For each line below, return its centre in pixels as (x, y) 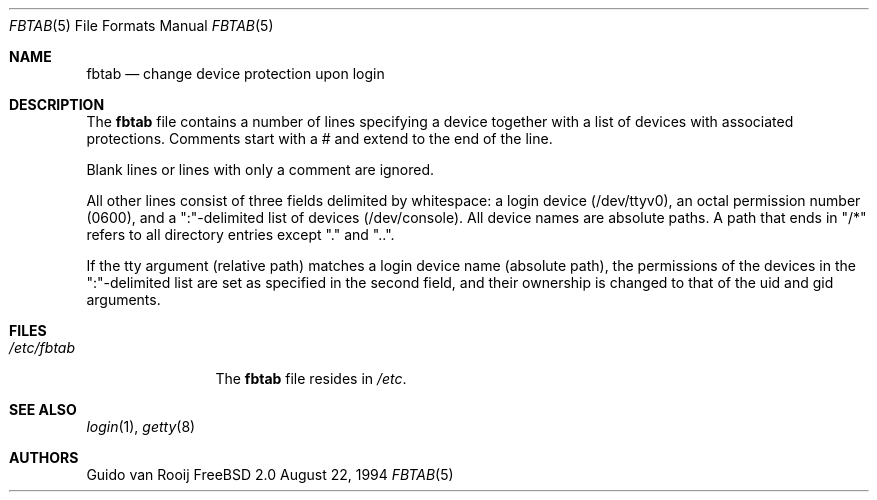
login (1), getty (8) (141, 426)
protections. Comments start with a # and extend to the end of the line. (319, 138)
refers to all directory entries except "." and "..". (240, 234)
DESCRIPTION (57, 104)
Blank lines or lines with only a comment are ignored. (260, 169)
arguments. (123, 299)
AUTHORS (44, 457)
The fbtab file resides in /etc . (311, 378)
